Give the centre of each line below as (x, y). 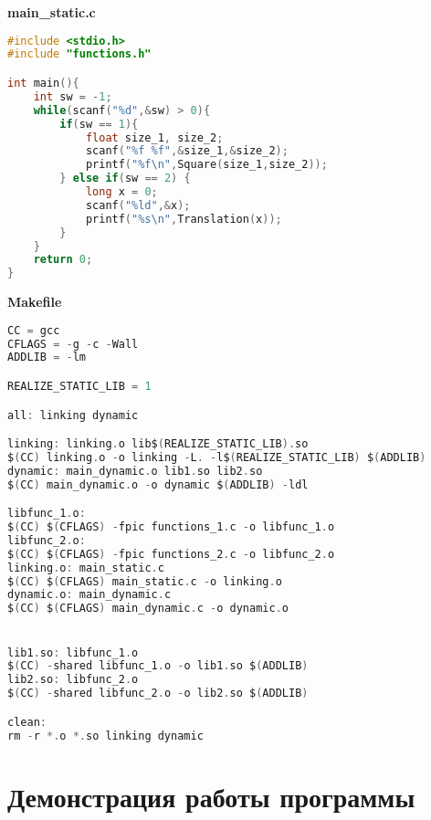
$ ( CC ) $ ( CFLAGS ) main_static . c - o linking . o (145, 581)
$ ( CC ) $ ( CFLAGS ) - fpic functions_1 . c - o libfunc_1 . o (171, 527)
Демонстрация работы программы (211, 796)
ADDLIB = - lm (47, 357)
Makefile (35, 302)
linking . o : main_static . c (86, 568)
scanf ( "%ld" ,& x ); (138, 205)
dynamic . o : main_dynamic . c (89, 595)
